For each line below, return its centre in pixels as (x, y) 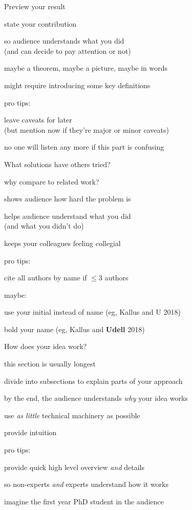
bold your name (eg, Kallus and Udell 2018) (74, 329)
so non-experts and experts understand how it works (87, 484)
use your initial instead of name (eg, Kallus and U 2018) (92, 312)
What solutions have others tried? (57, 164)
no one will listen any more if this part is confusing (84, 147)
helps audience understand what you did (68, 216)
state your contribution (40, 23)
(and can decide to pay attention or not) (68, 50)
